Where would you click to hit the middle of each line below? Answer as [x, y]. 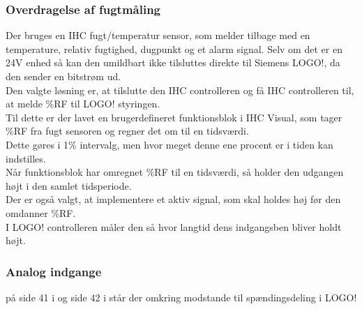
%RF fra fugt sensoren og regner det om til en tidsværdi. [127, 131]
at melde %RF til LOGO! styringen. [83, 104]
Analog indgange [54, 271]
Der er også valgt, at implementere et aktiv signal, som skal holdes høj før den [173, 199]
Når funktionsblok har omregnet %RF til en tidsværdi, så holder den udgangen [175, 172]
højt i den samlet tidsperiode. [69, 185]
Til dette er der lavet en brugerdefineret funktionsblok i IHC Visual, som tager [174, 117]
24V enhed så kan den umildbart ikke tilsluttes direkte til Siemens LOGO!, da [173, 62]
